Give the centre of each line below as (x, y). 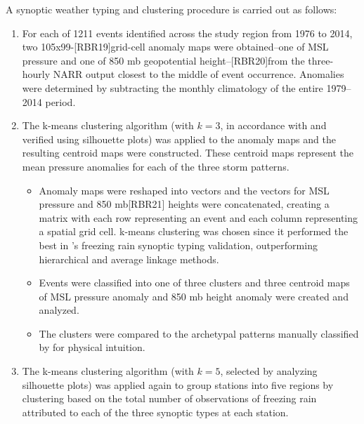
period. (60, 101)
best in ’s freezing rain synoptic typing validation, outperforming (178, 245)
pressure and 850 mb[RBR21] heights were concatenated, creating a (184, 204)
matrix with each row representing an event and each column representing (199, 217)
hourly (36, 74)
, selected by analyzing (269, 371)
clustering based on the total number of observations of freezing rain (169, 398)
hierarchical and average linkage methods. (129, 259)
